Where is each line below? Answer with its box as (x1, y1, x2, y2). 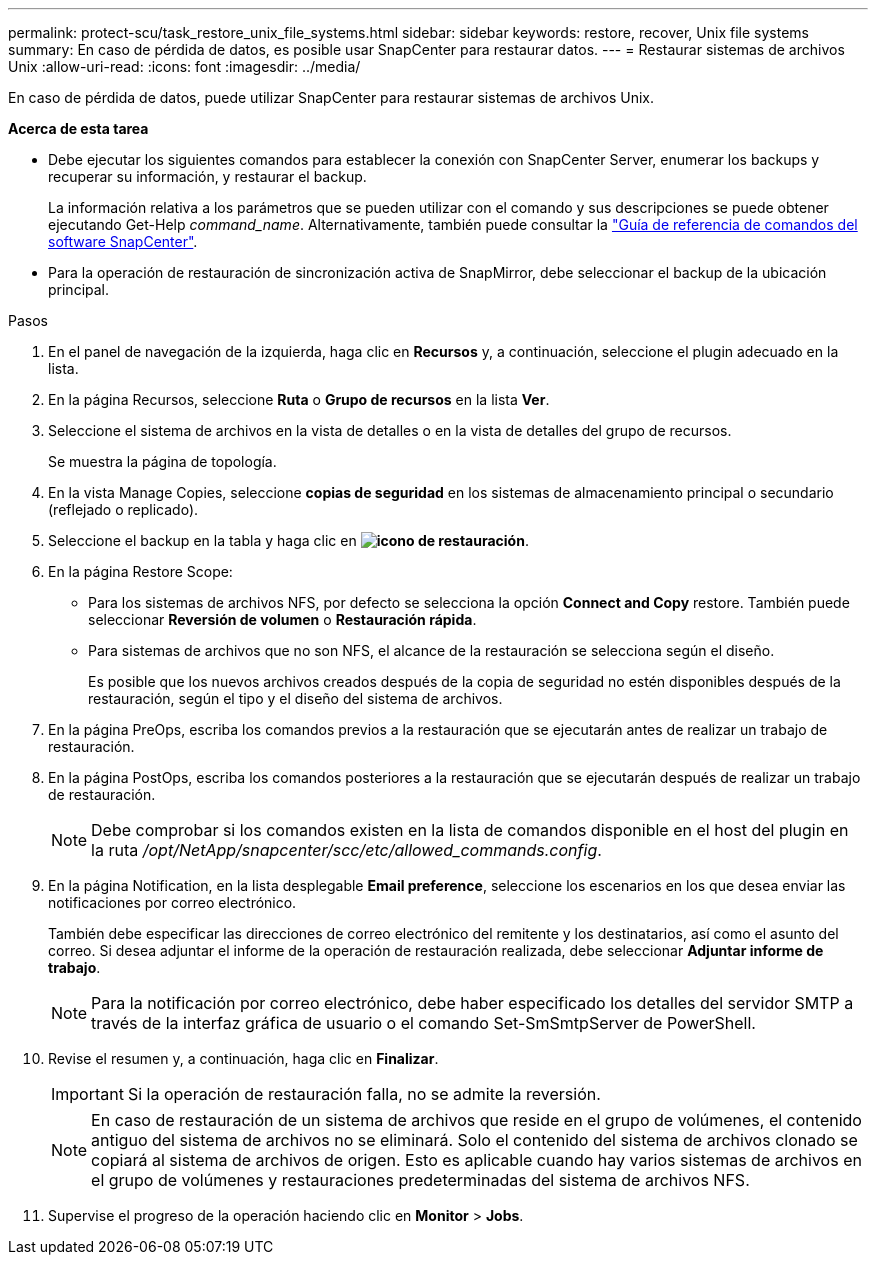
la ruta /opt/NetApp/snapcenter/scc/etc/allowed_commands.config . (91, 840, 602, 860)
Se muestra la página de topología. (48, 453, 277, 470)
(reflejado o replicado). (48, 501, 199, 518)
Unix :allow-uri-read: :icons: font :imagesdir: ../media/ (8, 58, 361, 75)
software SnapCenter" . (48, 233, 198, 250)
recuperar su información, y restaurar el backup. (48, 168, 367, 185)
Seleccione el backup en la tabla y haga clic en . (48, 532, 529, 549)
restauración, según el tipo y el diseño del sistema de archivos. (88, 690, 503, 707)
